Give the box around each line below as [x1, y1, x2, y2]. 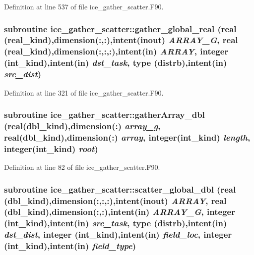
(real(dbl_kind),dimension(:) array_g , [4, 119, 161, 132]
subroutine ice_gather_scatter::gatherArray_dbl [4, 108, 205, 121]
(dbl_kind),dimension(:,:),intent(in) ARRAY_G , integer [4, 205, 235, 218]
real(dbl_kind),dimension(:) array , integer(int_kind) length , [4, 131, 251, 143]
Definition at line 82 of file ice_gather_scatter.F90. [4, 162, 160, 172]
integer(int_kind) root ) [4, 142, 98, 154]
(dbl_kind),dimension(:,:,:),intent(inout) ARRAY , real [4, 194, 227, 206]
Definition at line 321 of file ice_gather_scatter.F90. [4, 87, 164, 98]
